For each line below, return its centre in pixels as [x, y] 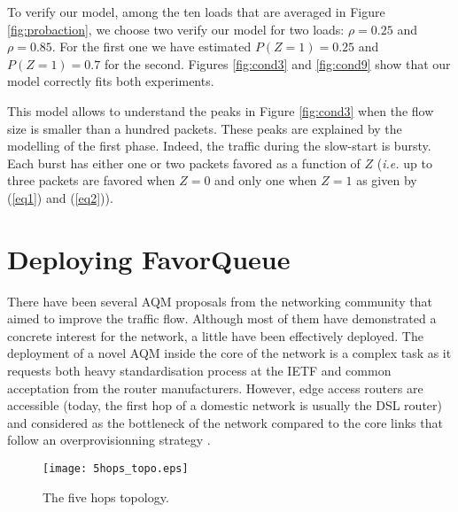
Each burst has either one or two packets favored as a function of [184, 163]
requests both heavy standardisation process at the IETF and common [199, 371]
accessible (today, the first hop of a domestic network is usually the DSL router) [225, 405]
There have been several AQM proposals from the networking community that [220, 301]
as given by [387, 180]
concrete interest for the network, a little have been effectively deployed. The [215, 335]
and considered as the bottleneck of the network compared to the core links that [225, 422]
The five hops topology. [106, 496]
